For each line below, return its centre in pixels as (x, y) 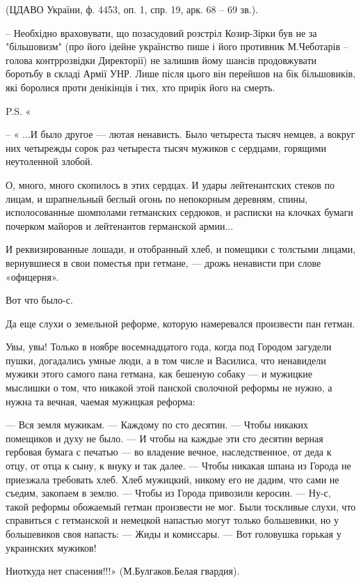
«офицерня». (32, 276)
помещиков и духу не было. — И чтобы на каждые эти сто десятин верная (165, 438)
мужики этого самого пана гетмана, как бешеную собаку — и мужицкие (159, 374)
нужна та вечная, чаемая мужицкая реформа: (101, 401)
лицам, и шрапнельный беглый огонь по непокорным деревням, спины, (157, 198)
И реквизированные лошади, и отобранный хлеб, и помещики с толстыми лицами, (181, 249)
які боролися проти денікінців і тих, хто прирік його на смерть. (141, 87)
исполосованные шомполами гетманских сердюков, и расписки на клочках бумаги (179, 212)
